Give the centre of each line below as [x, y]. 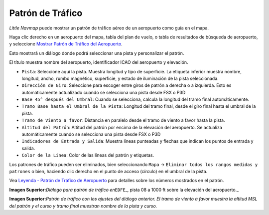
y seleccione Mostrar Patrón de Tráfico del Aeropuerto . [66, 44]
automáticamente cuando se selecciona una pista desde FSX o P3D [91, 134]
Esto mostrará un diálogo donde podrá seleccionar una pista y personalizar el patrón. [97, 53]
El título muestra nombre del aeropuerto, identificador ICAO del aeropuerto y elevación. [99, 62]
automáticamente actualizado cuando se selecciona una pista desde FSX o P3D [104, 92]
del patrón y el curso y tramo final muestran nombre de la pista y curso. [83, 206]
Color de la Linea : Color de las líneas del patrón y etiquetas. [88, 155]
